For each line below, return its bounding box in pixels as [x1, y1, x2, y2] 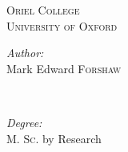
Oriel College [6, 2, 80, 18]
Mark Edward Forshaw [6, 60, 122, 76]
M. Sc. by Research [6, 129, 102, 146]
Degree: [6, 113, 42, 130]
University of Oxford [6, 17, 118, 34]
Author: [6, 44, 44, 61]
